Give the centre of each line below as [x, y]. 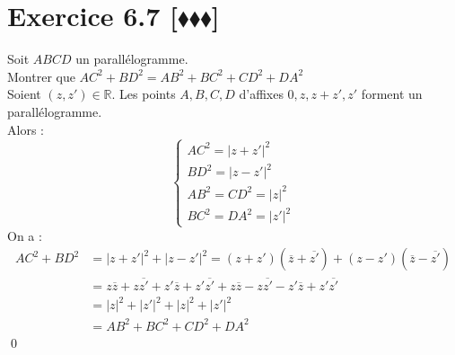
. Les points [144, 94]
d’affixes [261, 94]
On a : [25, 235]
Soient [24, 94]
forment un [392, 94]
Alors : [26, 129]
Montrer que [41, 76]
